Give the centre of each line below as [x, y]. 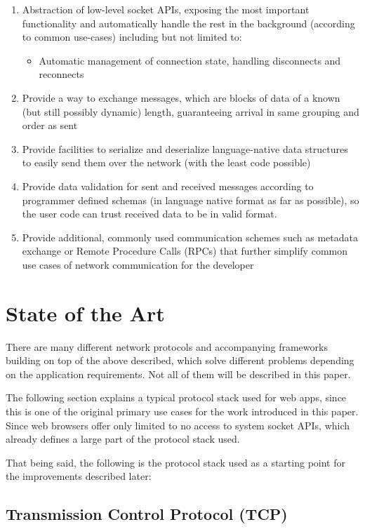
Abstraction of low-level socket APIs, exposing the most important [166, 9]
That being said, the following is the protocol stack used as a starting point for [175, 462]
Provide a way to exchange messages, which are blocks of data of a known [181, 97]
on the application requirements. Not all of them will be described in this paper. [178, 374]
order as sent [50, 125]
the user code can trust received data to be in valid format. [150, 214]
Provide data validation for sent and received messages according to [168, 186]
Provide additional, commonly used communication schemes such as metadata [190, 237]
